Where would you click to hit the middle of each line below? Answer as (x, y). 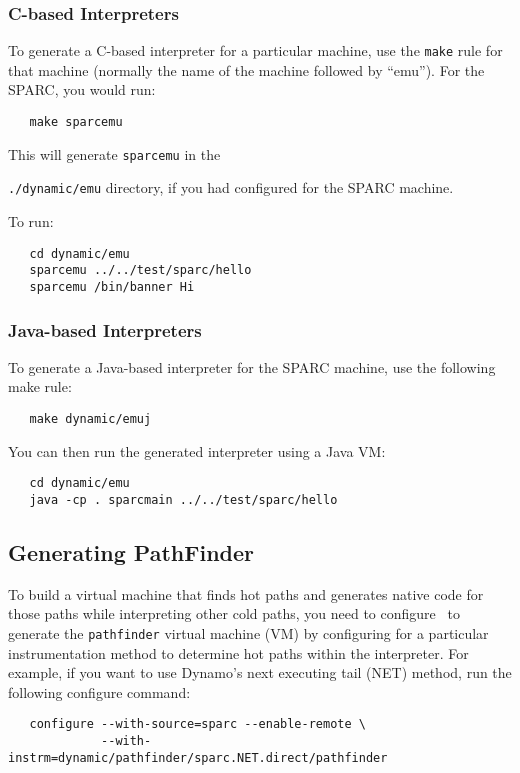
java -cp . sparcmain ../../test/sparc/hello (183, 499)
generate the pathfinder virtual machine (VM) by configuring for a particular (248, 632)
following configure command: (99, 691)
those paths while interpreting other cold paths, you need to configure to (234, 613)
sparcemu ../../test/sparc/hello (140, 270)
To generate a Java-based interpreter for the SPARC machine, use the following (252, 366)
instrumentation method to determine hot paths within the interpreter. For (238, 652)
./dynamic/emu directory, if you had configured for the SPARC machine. (231, 187)
